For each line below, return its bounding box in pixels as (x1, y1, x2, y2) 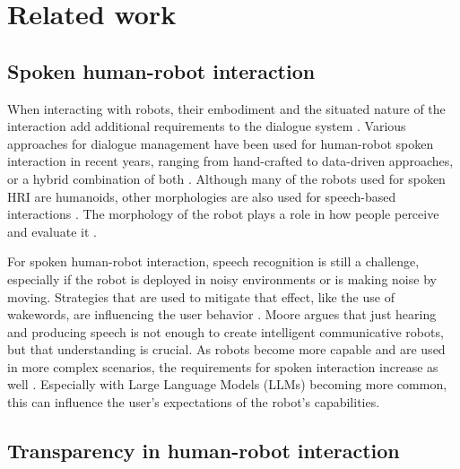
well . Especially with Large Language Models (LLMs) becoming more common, (7, 375, 447, 394)
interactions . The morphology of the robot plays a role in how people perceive (7, 204, 439, 223)
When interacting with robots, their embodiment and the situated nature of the (7, 99, 446, 117)
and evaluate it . (7, 221, 97, 240)
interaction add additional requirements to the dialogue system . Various (7, 117, 406, 135)
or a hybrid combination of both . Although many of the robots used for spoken (7, 169, 446, 187)
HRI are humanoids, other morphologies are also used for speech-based (7, 187, 396, 205)
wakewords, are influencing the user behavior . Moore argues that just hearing (7, 305, 437, 324)
